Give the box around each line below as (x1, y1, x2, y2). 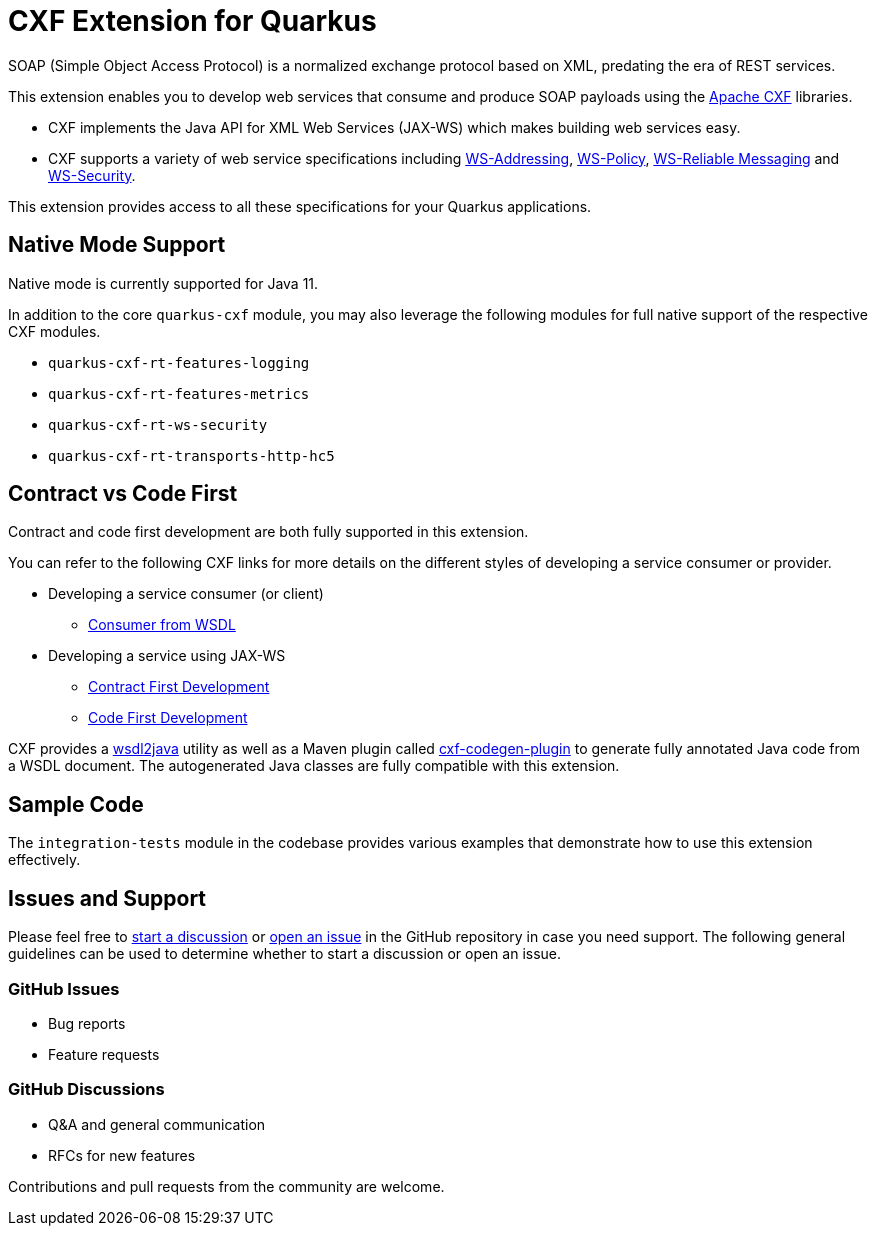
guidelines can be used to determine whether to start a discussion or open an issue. (8, 945, 562, 963)
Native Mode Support (8, 232, 226, 258)
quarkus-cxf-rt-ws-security (48, 416, 268, 433)
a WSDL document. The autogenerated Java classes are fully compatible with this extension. (8, 757, 620, 775)
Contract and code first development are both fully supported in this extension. (8, 523, 529, 541)
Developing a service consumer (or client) (48, 585, 324, 603)
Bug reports (48, 1014, 126, 1032)
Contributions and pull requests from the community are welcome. (8, 1177, 445, 1195)
